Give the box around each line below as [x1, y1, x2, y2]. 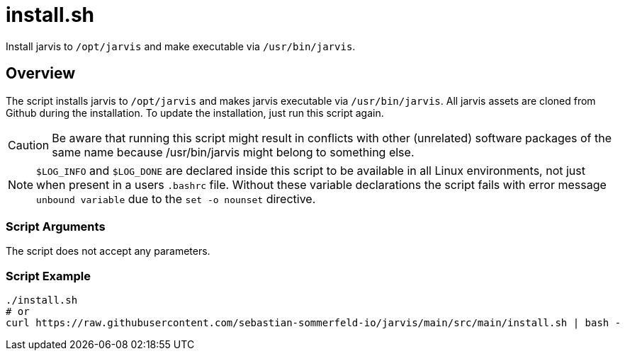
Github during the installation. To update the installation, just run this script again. [6, 106, 384, 119]
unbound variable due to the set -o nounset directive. [36, 191, 316, 206]
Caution [8, 137, 50, 152]
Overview [6, 64, 76, 83]
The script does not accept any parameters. [6, 245, 210, 258]
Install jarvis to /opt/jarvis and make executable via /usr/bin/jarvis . [6, 40, 356, 52]
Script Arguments [6, 219, 106, 234]
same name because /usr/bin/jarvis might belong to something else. [52, 144, 415, 159]
